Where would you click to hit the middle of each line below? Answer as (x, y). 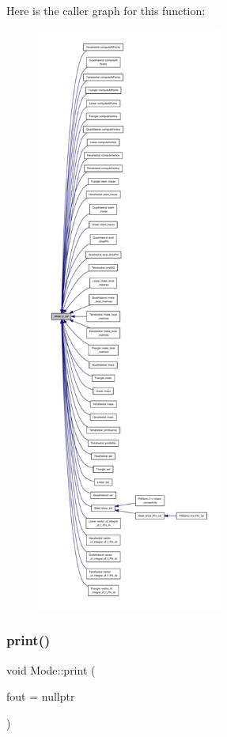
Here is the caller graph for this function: (106, 10)
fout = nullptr (41, 696)
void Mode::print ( (51, 669)
